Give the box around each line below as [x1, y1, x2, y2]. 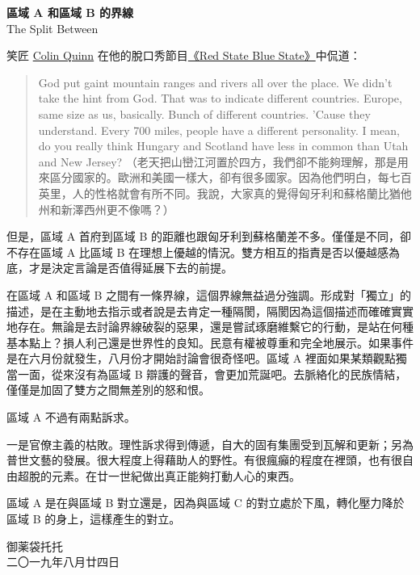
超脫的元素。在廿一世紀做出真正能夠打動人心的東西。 [17, 467, 300, 484]
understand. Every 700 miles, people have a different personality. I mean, [38, 121, 400, 138]
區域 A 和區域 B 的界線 [6, 4, 134, 20]
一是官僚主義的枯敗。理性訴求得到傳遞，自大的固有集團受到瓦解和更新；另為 [6, 435, 414, 452]
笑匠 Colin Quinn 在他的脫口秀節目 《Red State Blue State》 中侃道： [6, 47, 361, 64]
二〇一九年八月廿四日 [6, 553, 120, 570]
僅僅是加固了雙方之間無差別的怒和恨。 [6, 381, 210, 398]
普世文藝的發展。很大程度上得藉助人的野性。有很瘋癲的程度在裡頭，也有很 [6, 451, 402, 468]
